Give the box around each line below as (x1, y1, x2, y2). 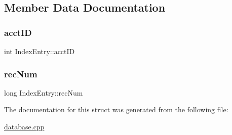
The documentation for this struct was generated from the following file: (4, 104, 228, 115)
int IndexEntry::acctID (4, 46, 75, 56)
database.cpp (4, 121, 45, 131)
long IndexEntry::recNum (4, 87, 83, 98)
